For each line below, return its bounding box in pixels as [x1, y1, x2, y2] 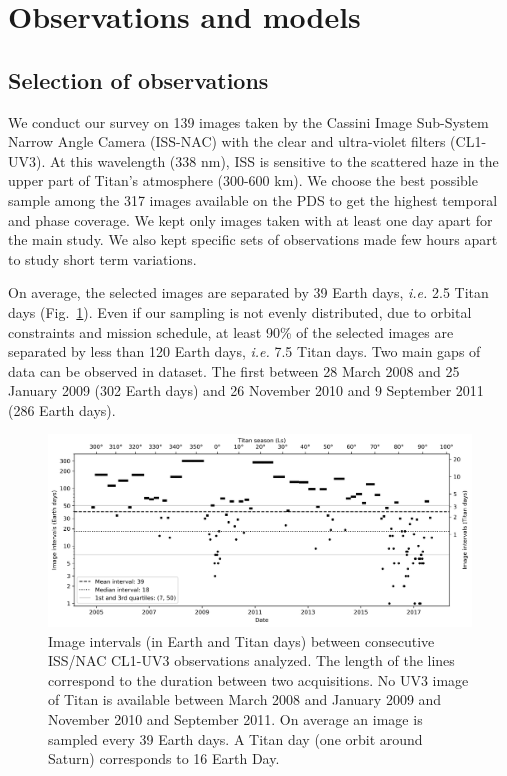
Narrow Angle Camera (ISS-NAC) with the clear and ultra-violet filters [8, 131, 446, 152]
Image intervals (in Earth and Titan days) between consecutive [48, 630, 435, 651]
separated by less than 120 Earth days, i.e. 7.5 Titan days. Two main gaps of [8, 341, 481, 362]
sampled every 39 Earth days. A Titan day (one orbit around [48, 728, 423, 749]
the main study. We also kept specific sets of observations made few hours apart [8, 229, 498, 250]
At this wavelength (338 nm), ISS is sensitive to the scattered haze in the [49, 150, 499, 171]
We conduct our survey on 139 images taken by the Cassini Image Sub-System [8, 111, 489, 132]
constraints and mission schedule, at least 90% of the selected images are [8, 321, 454, 342]
